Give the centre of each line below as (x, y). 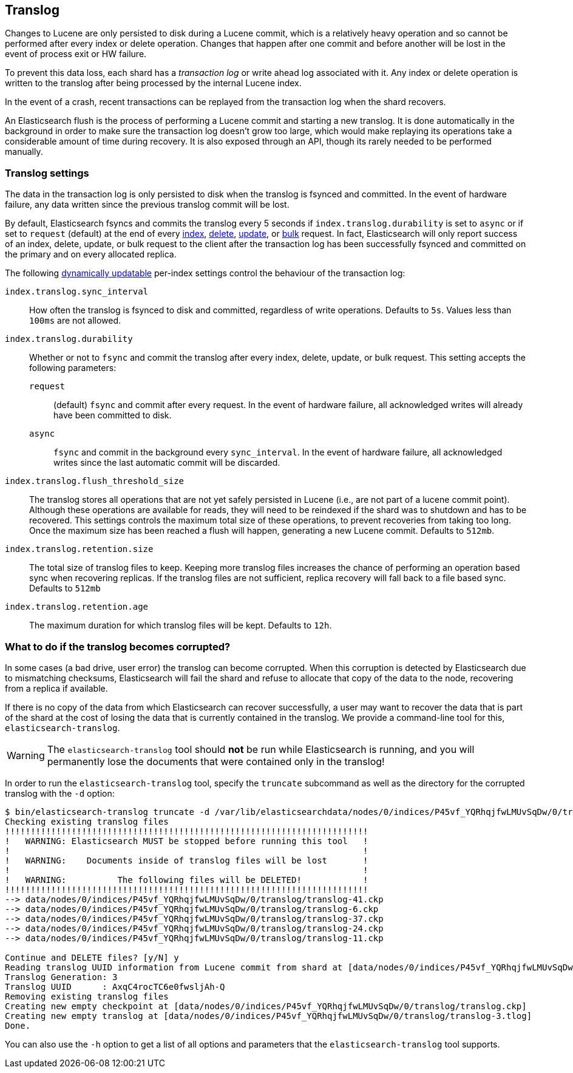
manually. (24, 152)
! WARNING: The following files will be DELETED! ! (187, 880)
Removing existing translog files (87, 996)
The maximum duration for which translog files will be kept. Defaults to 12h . (181, 625)
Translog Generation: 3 (61, 977)
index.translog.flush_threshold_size (95, 481)
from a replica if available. (56, 688)
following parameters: (73, 368)
